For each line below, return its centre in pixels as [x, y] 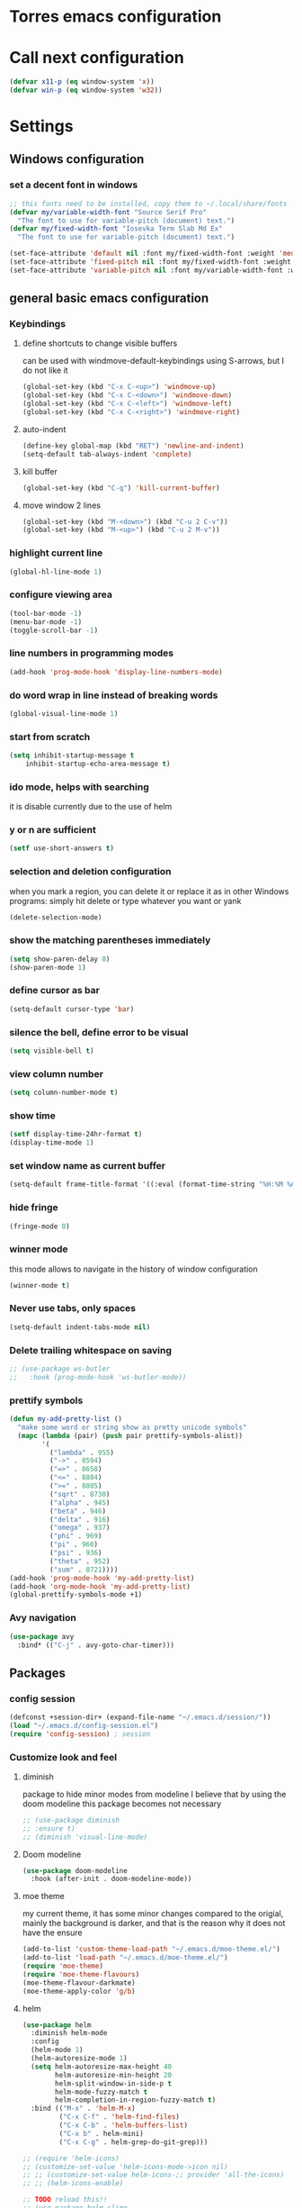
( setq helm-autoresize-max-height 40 [102, 2067]
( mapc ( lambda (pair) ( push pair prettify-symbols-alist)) [130, 1435]
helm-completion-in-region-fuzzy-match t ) [136, 2100]
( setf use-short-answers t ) [62, 848]
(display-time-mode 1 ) [52, 1143]
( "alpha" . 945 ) [80, 1502]
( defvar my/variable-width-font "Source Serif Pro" [108, 212]
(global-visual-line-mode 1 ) [64, 713]
